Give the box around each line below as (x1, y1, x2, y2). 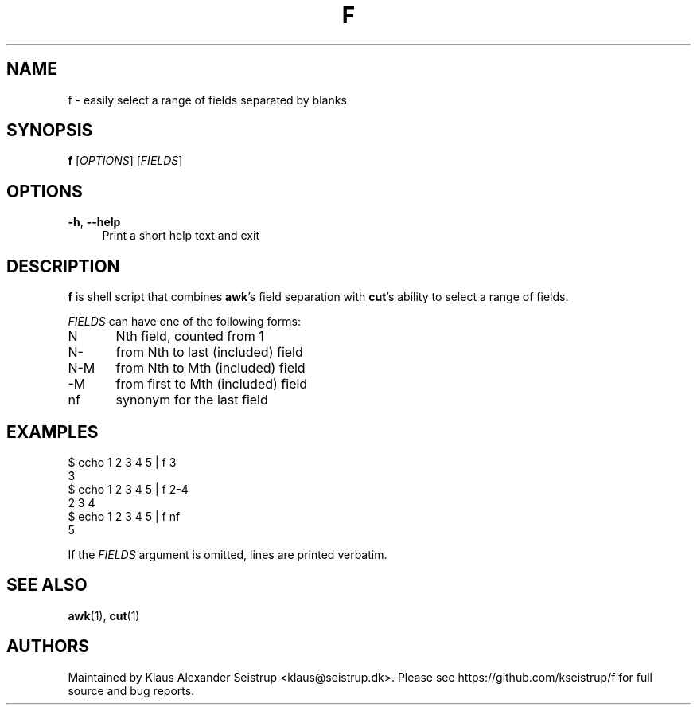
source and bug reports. (68, 683, 195, 697)
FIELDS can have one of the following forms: (68, 314, 301, 329)
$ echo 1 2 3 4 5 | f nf (68, 509, 181, 523)
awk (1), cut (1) (68, 608, 140, 623)
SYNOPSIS (6, 120, 93, 141)
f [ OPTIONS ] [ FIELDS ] (68, 154, 183, 168)
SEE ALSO (6, 575, 88, 596)
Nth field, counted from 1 (115, 328, 264, 345)
